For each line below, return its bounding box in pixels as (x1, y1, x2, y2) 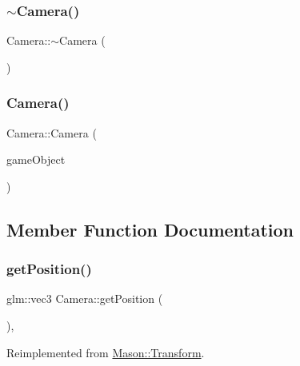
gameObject (6, 151, 66, 168)
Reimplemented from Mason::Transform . (6, 344, 205, 360)
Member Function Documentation (6, 217, 294, 241)
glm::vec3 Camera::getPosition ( (6, 290, 163, 307)
